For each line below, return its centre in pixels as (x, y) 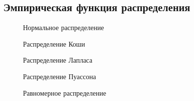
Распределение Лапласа (58, 60)
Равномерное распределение (65, 93)
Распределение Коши (54, 43)
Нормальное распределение (64, 27)
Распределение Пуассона (60, 76)
